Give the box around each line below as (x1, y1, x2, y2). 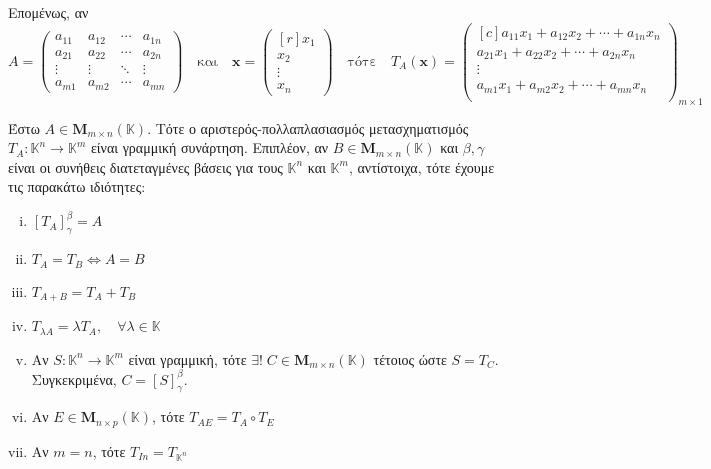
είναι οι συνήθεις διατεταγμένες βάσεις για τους (8, 156, 283, 177)
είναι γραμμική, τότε (128, 348, 247, 369)
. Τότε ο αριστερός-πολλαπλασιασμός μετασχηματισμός (147, 117, 469, 138)
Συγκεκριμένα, (31, 368, 117, 389)
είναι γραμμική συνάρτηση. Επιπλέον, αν (90, 137, 329, 158)
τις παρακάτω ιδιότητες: (8, 176, 146, 197)
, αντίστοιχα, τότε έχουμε (348, 156, 495, 177)
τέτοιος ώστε (373, 348, 447, 369)
